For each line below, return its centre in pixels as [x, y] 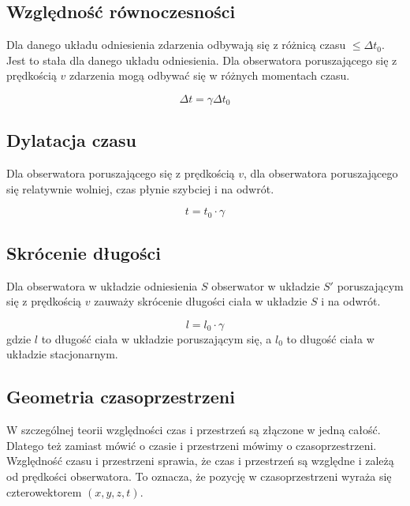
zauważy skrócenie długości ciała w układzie [201, 301]
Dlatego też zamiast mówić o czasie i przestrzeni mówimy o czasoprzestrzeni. [192, 445]
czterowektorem [44, 491]
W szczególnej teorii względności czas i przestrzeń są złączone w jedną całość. [194, 430]
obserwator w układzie [266, 285]
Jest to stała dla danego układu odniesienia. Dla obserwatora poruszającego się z [202, 60]
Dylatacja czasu [71, 140]
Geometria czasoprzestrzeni [121, 397]
